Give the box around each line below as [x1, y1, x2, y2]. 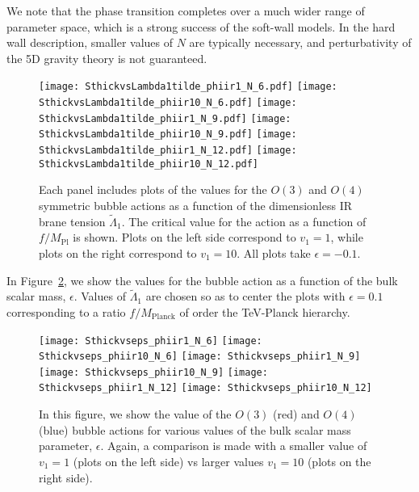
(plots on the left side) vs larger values [73, 452, 264, 469]
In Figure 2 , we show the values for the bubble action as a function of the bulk [6, 271, 398, 288]
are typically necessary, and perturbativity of [189, 34, 412, 51]
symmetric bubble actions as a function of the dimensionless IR [39, 196, 353, 213]
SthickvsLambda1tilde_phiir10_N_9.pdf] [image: [39, 128, 297, 141]
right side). [39, 469, 93, 486]
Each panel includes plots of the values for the [39, 181, 267, 198]
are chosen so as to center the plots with [145, 288, 346, 305]
